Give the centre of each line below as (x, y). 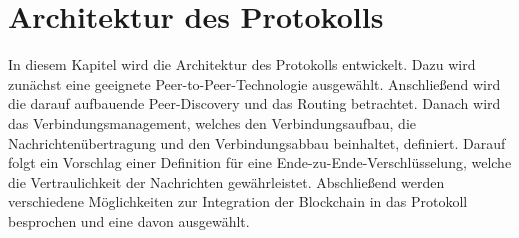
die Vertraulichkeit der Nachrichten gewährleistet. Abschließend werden (226, 181)
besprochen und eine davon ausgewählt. (129, 220)
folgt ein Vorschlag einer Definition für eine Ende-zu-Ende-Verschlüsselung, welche (260, 162)
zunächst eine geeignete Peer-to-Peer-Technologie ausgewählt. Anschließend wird (254, 83)
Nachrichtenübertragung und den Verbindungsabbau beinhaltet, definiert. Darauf (257, 142)
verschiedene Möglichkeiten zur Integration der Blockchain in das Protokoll (238, 201)
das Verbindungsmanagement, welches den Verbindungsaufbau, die (212, 122)
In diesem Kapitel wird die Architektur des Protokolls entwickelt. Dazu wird (242, 64)
